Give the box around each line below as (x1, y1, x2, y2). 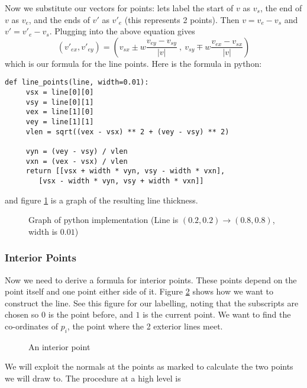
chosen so (5, 308, 39, 321)
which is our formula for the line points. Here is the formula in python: (5, 57, 262, 69)
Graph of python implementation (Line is (28, 214, 179, 226)
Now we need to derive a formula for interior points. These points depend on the (5, 273, 297, 286)
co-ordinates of (5, 319, 58, 332)
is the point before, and (48, 308, 133, 321)
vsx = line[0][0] (25, 88, 94, 97)
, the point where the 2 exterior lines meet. (67, 319, 223, 332)
